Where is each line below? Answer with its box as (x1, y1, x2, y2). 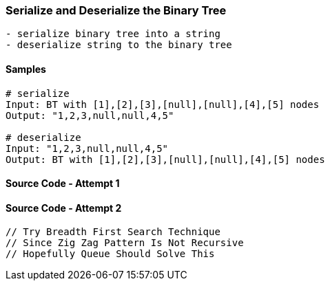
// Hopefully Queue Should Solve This (6, 248, 215, 260)
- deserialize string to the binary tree (6, 39, 232, 51)
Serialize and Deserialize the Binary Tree (6, 3, 227, 17)
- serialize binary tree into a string (6, 28, 220, 40)
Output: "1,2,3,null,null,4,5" (6, 109, 174, 121)
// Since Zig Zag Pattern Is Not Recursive (6, 237, 244, 249)
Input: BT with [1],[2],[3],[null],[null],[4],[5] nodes (6, 98, 320, 110)
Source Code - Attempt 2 (6, 201, 122, 214)
